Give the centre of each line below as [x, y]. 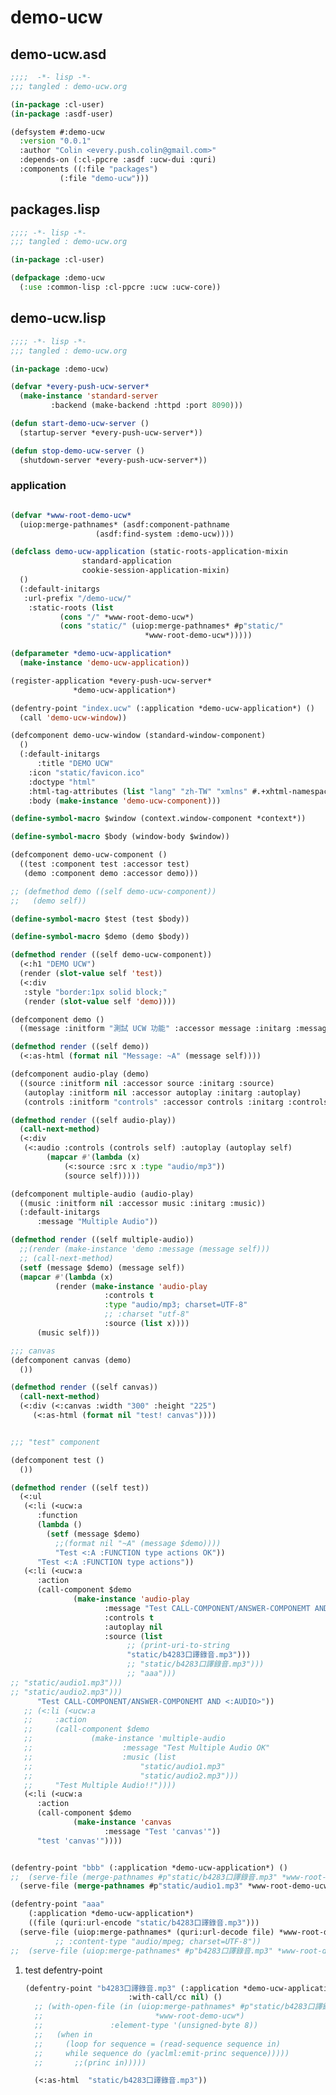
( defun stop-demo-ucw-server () [77, 451]
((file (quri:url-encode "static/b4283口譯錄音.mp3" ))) [144, 1923]
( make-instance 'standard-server [89, 396]
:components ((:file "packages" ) [89, 169]
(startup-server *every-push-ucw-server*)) [111, 432]
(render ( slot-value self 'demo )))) [100, 1001]
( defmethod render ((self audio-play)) [93, 1120]
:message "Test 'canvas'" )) [163, 1831]
